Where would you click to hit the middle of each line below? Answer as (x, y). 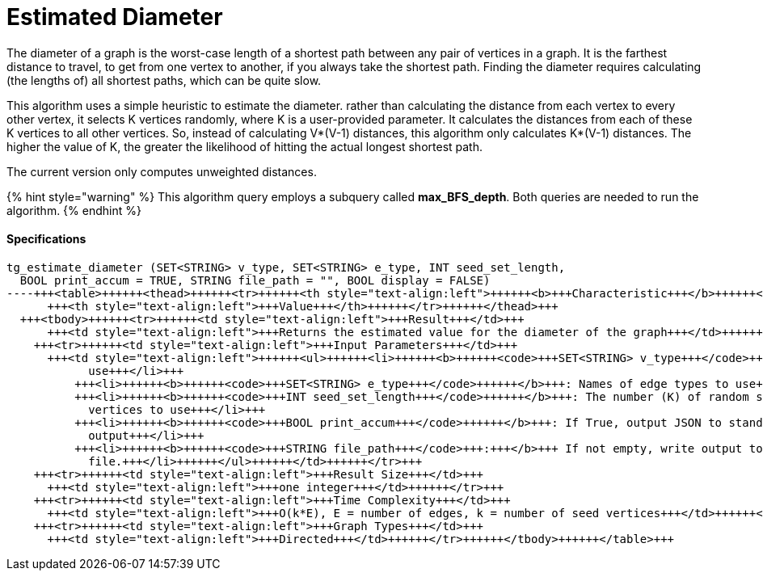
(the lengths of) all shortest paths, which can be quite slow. (164, 80)
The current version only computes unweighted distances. (162, 171)
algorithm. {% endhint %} (74, 210)
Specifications (46, 239)
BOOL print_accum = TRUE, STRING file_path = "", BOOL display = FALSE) (255, 280)
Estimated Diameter (115, 17)
